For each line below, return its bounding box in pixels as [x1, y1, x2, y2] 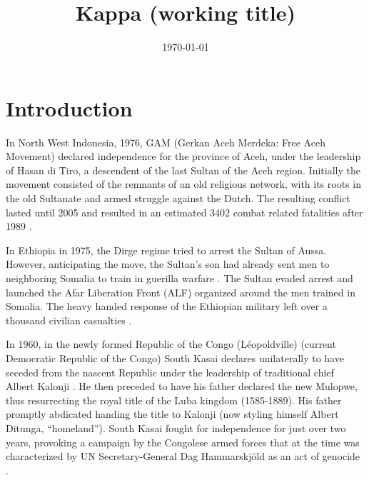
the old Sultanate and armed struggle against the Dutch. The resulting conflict [6, 191, 350, 206]
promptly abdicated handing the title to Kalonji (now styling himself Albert [6, 406, 339, 421]
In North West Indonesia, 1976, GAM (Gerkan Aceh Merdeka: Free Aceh [6, 134, 325, 149]
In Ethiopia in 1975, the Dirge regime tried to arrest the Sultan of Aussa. [6, 242, 327, 257]
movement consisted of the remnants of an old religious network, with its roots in [6, 176, 361, 191]
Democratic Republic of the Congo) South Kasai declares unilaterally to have [6, 350, 344, 365]
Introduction [6, 93, 133, 122]
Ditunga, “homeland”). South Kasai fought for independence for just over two [6, 420, 346, 435]
